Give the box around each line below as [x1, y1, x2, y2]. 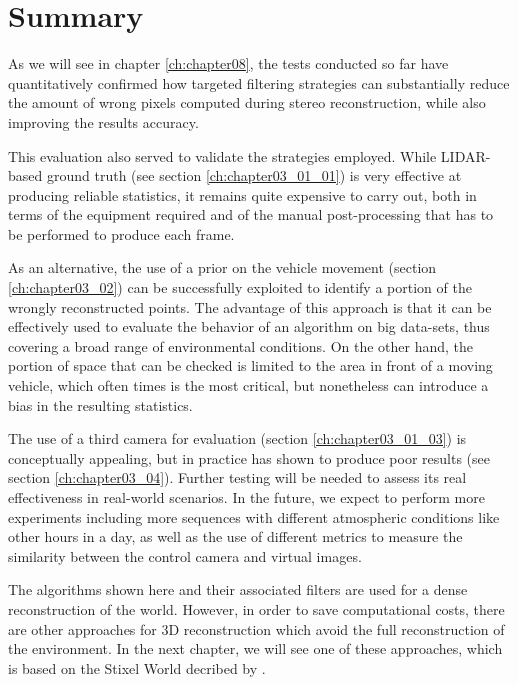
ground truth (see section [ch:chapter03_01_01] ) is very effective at [46, 165, 462, 186]
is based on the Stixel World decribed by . [8, 657, 266, 678]
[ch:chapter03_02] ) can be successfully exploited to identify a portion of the [8, 277, 472, 298]
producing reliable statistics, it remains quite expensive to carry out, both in [8, 184, 477, 205]
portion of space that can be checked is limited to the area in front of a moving [8, 355, 493, 376]
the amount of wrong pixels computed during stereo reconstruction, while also [8, 92, 486, 113]
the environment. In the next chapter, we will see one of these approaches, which [8, 638, 503, 659]
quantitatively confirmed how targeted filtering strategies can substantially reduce [8, 72, 510, 93]
